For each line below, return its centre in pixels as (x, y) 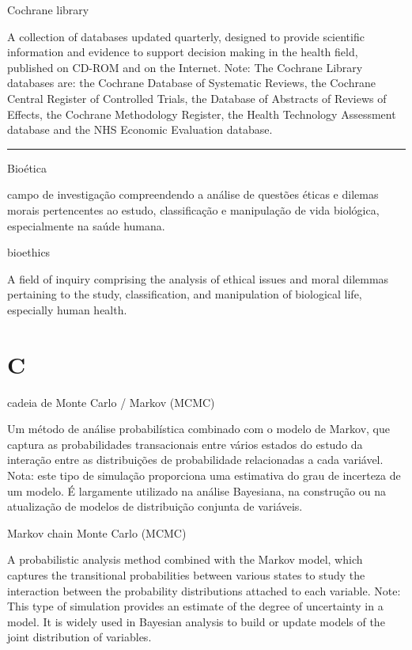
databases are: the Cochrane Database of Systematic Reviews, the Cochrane (191, 83)
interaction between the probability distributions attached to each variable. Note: (204, 590)
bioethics (29, 252)
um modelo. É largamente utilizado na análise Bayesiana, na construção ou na (197, 490)
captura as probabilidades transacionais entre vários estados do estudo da (185, 444)
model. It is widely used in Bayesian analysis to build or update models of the (196, 621)
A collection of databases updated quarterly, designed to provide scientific (186, 36)
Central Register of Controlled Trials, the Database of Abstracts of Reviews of (197, 98)
